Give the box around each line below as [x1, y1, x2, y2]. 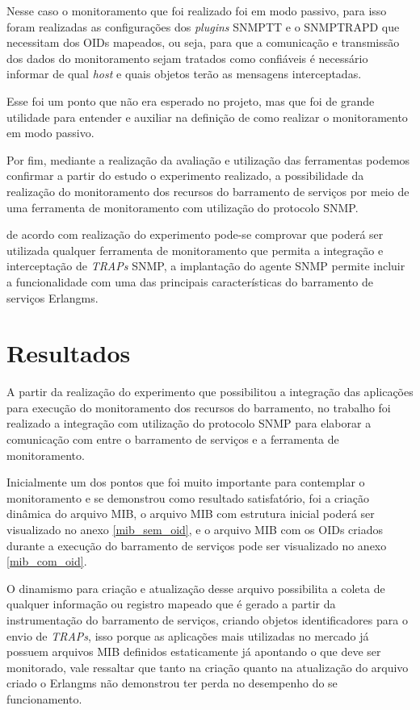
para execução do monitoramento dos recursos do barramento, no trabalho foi [6, 399, 391, 416]
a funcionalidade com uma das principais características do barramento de [6, 273, 373, 290]
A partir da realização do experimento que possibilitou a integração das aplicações [6, 383, 414, 400]
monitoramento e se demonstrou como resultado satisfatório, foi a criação [6, 489, 369, 506]
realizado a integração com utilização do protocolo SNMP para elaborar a [6, 415, 372, 432]
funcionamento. [6, 690, 82, 707]
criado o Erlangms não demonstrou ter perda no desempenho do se [6, 674, 338, 691]
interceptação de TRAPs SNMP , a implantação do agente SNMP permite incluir [6, 257, 405, 274]
